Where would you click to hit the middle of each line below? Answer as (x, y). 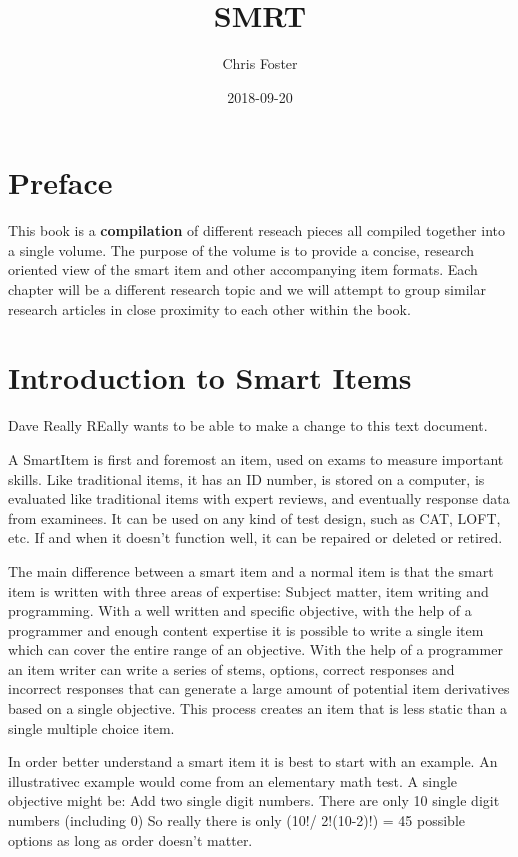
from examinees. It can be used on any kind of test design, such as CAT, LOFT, (254, 517)
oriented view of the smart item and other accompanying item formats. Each (243, 269)
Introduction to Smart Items (210, 377)
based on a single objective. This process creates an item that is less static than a (257, 708)
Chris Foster (260, 63)
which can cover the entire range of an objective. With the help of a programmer (255, 649)
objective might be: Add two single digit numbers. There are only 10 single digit (254, 800)
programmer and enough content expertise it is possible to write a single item (246, 629)
